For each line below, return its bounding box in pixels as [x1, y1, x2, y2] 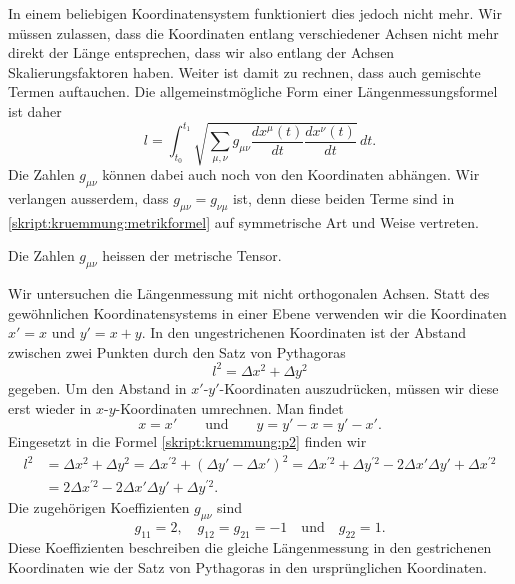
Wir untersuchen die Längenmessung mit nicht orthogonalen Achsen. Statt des [8, 283, 490, 304]
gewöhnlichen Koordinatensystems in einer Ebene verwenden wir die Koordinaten [8, 302, 507, 323]
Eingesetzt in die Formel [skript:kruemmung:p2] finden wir [8, 431, 367, 452]
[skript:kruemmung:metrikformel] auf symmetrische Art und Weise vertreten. [8, 211, 479, 232]
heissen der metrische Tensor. [102, 245, 282, 266]
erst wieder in [8, 397, 92, 418]
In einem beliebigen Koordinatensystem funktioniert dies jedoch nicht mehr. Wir [8, 3, 502, 23]
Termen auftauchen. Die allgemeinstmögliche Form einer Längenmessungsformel [8, 81, 498, 102]
